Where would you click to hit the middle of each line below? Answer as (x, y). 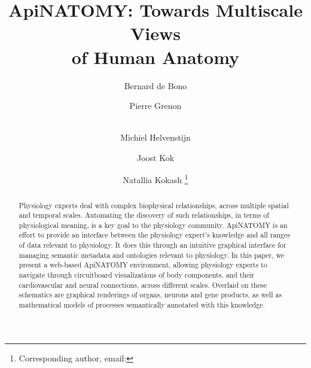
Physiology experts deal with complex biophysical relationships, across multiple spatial (154, 205)
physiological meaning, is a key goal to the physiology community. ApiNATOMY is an (153, 225)
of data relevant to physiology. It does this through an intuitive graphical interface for (153, 245)
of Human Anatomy (155, 57)
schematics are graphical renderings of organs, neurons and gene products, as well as (150, 295)
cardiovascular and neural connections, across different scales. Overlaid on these (143, 285)
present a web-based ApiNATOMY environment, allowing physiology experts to (143, 265)
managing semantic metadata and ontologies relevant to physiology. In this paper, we (152, 255)
